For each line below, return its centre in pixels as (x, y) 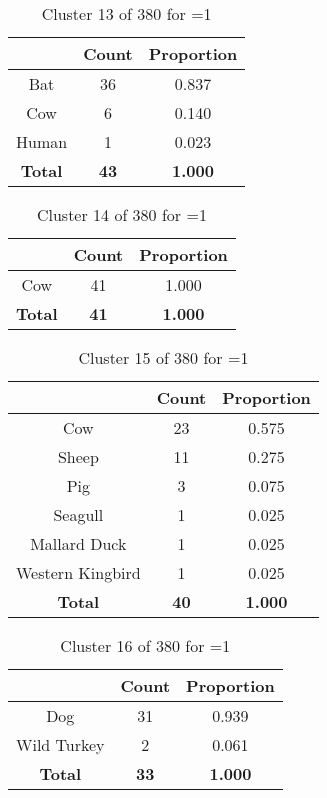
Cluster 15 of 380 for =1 (163, 357)
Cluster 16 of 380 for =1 (145, 645)
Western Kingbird (78, 572)
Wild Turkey (60, 744)
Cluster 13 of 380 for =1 (126, 13)
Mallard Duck (78, 543)
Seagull (78, 514)
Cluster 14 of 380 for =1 (121, 214)
